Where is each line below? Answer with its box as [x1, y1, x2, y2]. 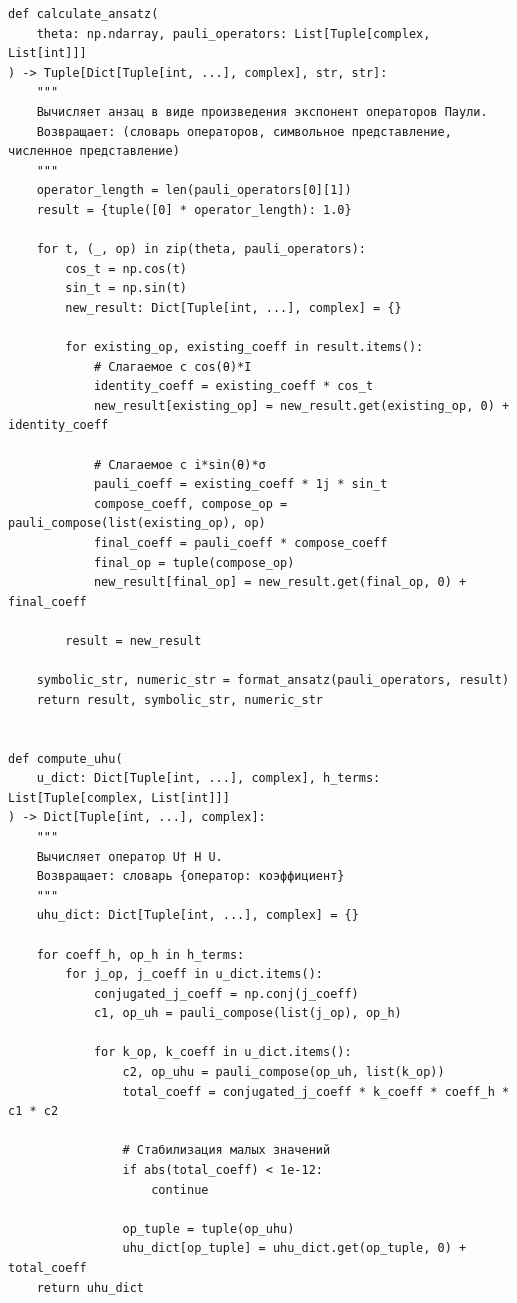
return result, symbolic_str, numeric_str [36, 692, 323, 707]
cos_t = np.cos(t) [65, 261, 187, 276]
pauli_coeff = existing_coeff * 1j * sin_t [93, 477, 388, 492]
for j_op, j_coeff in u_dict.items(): [65, 967, 323, 982]
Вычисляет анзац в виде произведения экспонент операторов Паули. [36, 104, 488, 119]
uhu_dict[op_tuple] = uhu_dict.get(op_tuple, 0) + [122, 1241, 467, 1256]
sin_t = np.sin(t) [65, 281, 187, 296]
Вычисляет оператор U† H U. [36, 849, 223, 864]
